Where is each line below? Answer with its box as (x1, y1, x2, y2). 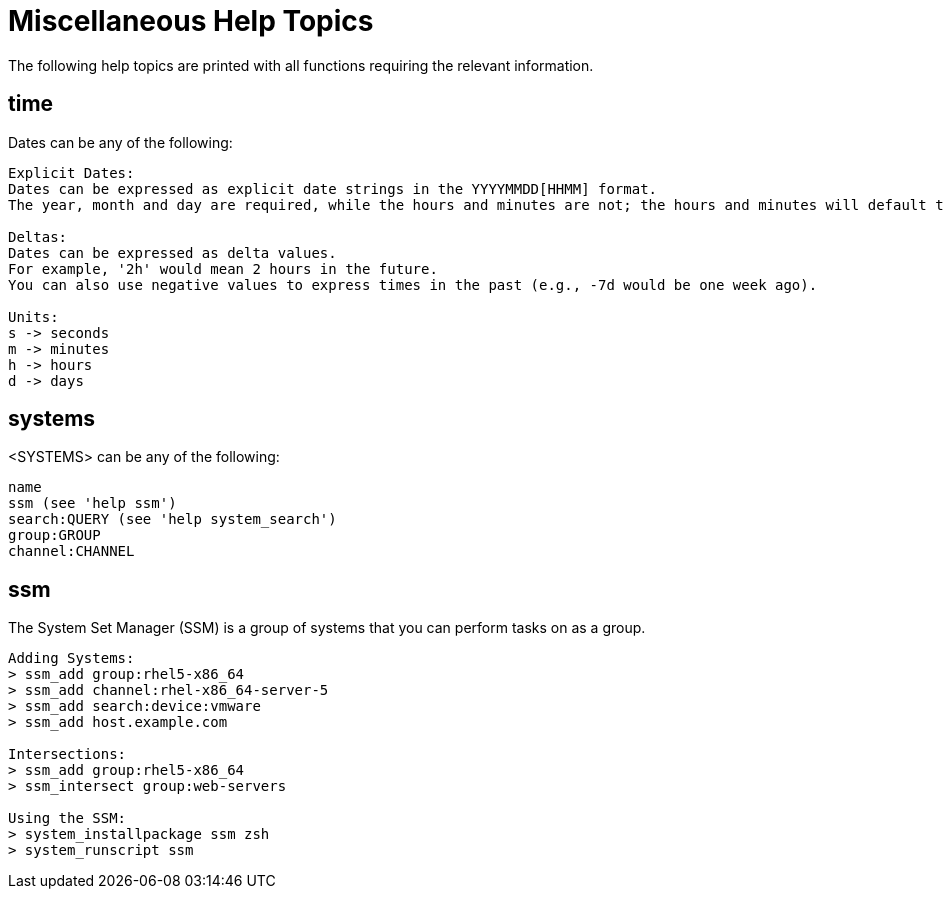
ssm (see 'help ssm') (8, 495, 177, 512)
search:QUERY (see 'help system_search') (8, 511, 337, 528)
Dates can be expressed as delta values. (8, 244, 337, 261)
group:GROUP (8, 527, 101, 544)
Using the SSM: (8, 810, 127, 827)
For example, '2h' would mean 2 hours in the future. (8, 260, 438, 277)
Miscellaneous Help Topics (8, 4, 374, 38)
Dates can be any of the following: (8, 133, 233, 151)
